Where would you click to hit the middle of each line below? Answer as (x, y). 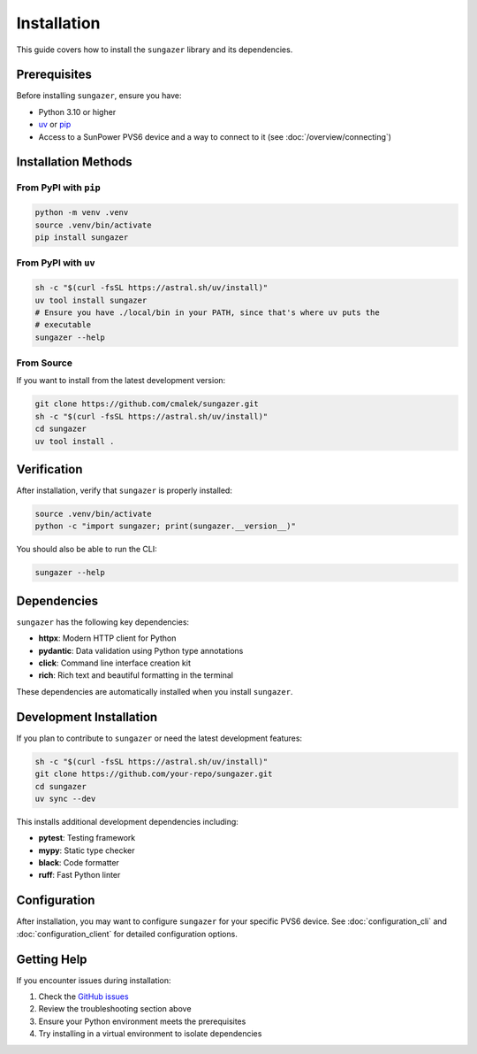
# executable (63, 325)
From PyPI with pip (58, 188)
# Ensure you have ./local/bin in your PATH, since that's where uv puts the (207, 312)
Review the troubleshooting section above (115, 1009)
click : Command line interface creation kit (115, 663)
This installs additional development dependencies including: (127, 821)
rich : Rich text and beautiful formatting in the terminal (136, 675)
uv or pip (55, 125)
